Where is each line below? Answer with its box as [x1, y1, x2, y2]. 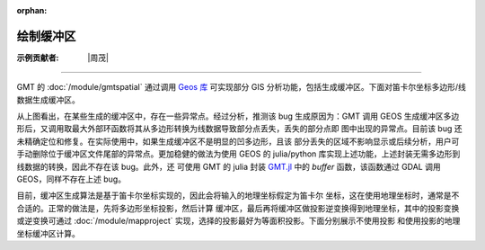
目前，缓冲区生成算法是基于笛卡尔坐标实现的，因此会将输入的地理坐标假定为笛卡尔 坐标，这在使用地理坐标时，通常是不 [16, 190, 460, 201]
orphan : [16, 5, 48, 15]
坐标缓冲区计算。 [16, 228, 80, 238]
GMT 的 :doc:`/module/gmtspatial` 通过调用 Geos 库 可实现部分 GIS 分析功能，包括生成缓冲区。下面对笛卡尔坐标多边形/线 [16, 82, 466, 93]
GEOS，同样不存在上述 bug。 [16, 174, 126, 184]
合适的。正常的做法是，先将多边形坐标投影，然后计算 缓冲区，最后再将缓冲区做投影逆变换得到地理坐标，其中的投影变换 [16, 202, 460, 213]
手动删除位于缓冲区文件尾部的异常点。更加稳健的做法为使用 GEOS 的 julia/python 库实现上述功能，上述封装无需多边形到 [16, 148, 461, 159]
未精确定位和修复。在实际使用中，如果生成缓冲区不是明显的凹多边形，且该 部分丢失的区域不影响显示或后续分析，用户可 [16, 136, 460, 147]
